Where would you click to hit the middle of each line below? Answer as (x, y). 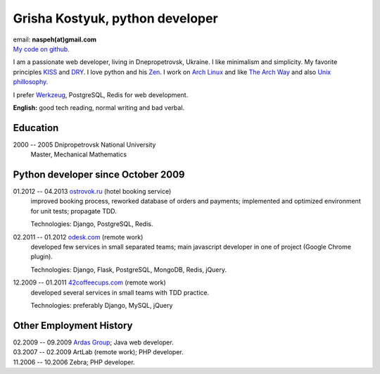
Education (36, 128)
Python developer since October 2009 (99, 175)
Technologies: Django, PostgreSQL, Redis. (92, 224)
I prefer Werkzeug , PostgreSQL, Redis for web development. (101, 94)
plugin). (42, 256)
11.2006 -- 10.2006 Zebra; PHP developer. (74, 362)
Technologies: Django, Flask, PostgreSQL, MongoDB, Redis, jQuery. (129, 269)
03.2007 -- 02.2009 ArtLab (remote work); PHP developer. (98, 352)
